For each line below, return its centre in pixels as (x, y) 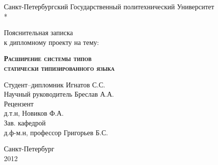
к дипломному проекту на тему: (52, 42)
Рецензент (19, 103)
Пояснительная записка (39, 32)
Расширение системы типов (48, 58)
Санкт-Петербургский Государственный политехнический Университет (109, 6)
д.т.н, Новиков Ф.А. (34, 113)
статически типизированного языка (59, 68)
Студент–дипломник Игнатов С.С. (55, 84)
